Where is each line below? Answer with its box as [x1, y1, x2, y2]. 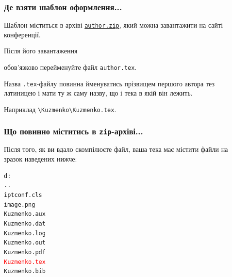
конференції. [4, 29, 41, 39]
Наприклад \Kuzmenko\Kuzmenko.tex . [4, 104, 116, 114]
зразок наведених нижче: [4, 154, 77, 163]
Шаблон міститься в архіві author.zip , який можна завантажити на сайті [4, 20, 223, 30]
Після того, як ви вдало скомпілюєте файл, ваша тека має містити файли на [4, 144, 228, 154]
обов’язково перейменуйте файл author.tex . [4, 62, 137, 72]
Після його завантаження [4, 46, 78, 56]
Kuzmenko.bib [4, 268, 46, 275]
